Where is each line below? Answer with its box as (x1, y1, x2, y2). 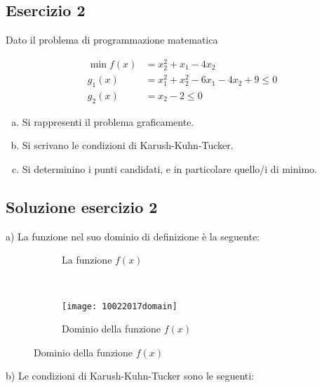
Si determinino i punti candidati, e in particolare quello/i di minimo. (22, 161, 317, 176)
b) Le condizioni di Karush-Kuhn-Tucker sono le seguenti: (6, 368, 255, 383)
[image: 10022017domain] (62, 301, 177, 311)
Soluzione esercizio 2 (6, 195, 158, 217)
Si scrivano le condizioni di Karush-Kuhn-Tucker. (22, 138, 234, 153)
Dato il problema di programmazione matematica (6, 32, 218, 47)
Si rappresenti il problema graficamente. (22, 114, 194, 129)
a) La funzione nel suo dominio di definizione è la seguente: (6, 228, 260, 243)
